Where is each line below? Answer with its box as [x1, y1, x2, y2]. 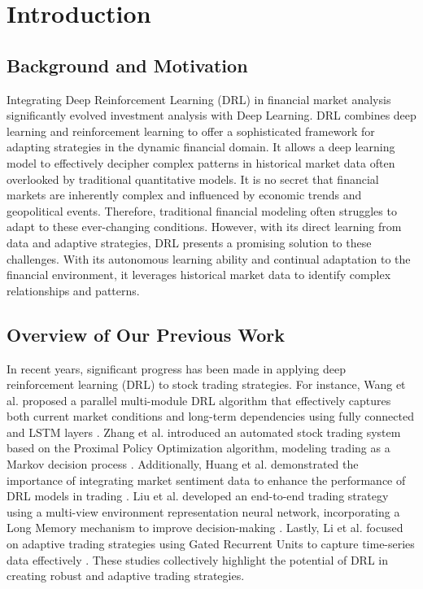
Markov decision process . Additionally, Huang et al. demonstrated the [7, 456, 359, 473]
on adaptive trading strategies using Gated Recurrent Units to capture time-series [7, 535, 415, 552]
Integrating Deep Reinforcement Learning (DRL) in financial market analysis [7, 90, 391, 107]
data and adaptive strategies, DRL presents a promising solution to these [7, 233, 372, 251]
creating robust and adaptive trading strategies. [7, 567, 245, 584]
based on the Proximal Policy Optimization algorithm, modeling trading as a [7, 439, 390, 456]
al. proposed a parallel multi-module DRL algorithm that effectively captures [7, 391, 391, 408]
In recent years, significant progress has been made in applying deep [7, 360, 347, 377]
